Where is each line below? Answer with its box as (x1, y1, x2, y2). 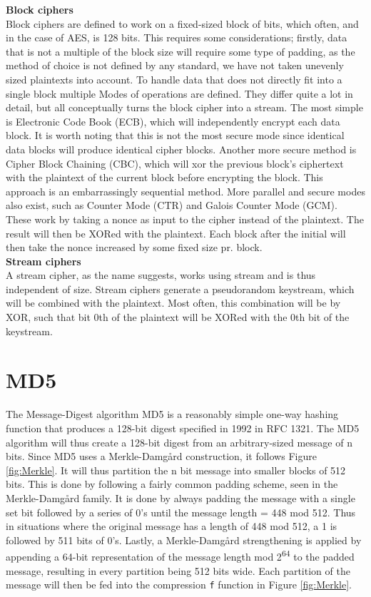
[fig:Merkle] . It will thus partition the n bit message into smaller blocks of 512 (6, 462, 346, 477)
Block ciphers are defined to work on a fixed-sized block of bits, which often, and (6, 16, 359, 31)
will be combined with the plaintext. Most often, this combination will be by (6, 295, 341, 310)
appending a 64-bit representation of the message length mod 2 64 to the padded (6, 547, 355, 563)
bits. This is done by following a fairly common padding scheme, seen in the (6, 476, 338, 491)
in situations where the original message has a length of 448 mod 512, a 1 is (6, 519, 337, 534)
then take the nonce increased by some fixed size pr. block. (6, 240, 263, 255)
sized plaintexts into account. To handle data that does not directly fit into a (6, 71, 342, 86)
